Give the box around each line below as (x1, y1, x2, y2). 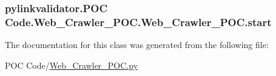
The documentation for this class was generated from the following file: (5, 38, 269, 51)
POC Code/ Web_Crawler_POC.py (5, 58, 138, 71)
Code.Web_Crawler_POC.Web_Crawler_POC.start (5, 14, 272, 29)
